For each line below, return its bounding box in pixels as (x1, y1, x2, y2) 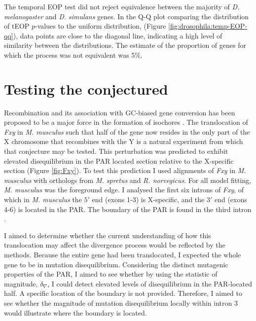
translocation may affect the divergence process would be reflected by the (4, 240, 225, 250)
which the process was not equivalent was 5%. (4, 49, 143, 60)
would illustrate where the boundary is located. (4, 307, 147, 318)
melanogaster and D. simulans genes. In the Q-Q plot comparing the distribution (4, 11, 249, 21)
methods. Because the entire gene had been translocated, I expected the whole (4, 250, 241, 259)
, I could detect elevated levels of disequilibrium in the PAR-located (47, 278, 253, 288)
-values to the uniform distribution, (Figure (35, 21, 166, 31)
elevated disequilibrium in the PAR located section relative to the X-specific (4, 155, 234, 166)
